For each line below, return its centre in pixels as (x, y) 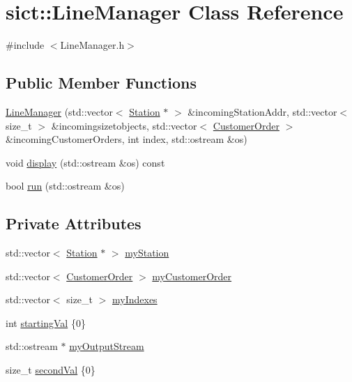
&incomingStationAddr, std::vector (262, 111)
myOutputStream (107, 346)
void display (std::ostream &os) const (85, 162)
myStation (147, 253)
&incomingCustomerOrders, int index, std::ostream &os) (127, 139)
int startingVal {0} (46, 322)
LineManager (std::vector (59, 111)
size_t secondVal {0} (51, 370)
